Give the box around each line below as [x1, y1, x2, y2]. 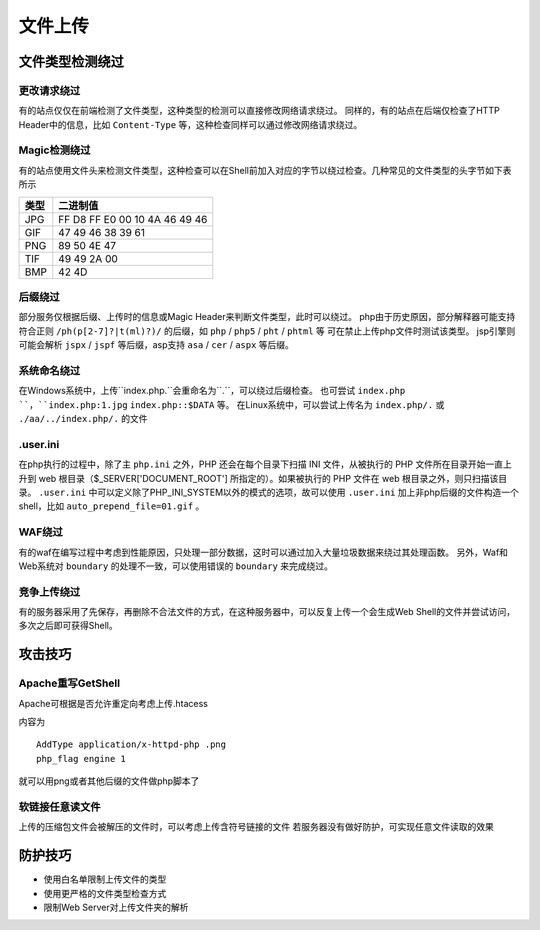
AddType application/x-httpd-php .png [36, 739, 227, 750]
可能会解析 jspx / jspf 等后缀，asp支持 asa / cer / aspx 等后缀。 [18, 339, 295, 351]
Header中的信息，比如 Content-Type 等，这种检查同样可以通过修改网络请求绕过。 [18, 118, 363, 130]
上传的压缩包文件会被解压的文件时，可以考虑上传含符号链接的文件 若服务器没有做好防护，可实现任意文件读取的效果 [18, 821, 494, 833]
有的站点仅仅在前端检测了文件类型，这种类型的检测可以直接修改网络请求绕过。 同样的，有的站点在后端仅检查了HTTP [18, 105, 500, 117]
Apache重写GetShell [18, 676, 120, 690]
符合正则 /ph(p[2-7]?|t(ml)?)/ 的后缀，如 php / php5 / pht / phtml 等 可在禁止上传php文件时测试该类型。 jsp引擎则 [18, 325, 516, 337]
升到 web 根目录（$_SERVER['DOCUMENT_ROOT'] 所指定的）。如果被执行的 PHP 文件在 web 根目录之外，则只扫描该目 [18, 472, 508, 484]
